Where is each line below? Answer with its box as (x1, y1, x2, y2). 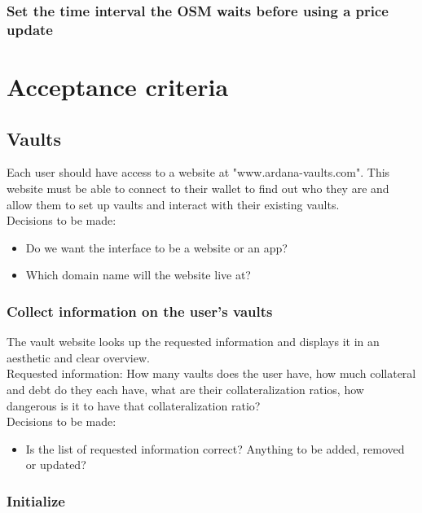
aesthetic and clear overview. (7, 349, 150, 366)
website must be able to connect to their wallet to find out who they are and (7, 179, 389, 196)
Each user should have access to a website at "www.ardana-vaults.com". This (7, 164, 390, 181)
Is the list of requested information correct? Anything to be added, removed (25, 440, 405, 457)
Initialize (7, 490, 65, 511)
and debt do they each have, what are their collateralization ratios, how (7, 380, 364, 397)
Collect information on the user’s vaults (7, 300, 273, 321)
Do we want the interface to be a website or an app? (25, 239, 288, 256)
